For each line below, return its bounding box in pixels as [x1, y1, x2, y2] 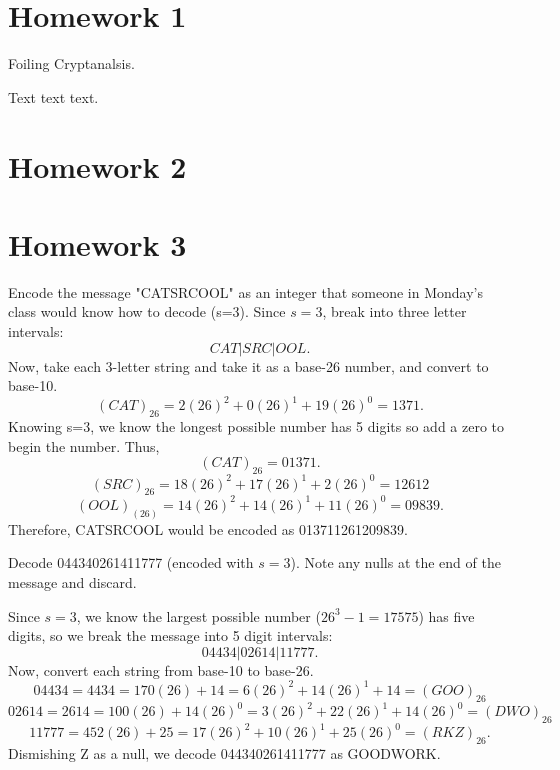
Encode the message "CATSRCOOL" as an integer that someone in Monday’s [8, 281, 483, 302]
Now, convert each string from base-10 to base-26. [8, 659, 314, 680]
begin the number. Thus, [8, 435, 160, 456]
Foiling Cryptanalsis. [8, 53, 135, 74]
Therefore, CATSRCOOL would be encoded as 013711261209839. [8, 518, 408, 539]
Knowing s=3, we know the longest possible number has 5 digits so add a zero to [8, 416, 505, 437]
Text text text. [8, 86, 99, 107]
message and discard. [8, 571, 137, 592]
